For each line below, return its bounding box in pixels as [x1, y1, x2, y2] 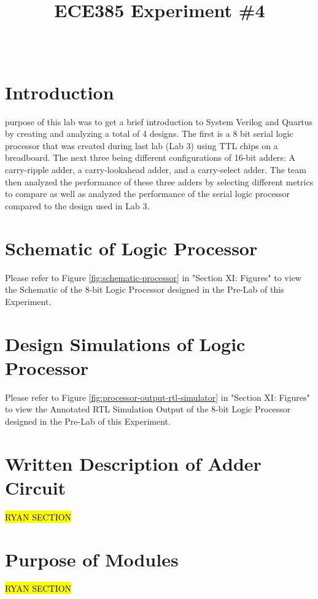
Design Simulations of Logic [5, 331, 246, 356]
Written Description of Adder [5, 450, 262, 476]
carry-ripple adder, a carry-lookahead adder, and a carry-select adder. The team [5, 163, 306, 176]
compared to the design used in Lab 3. [5, 199, 150, 212]
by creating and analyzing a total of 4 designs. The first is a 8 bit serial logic [5, 127, 293, 140]
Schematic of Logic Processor [5, 235, 258, 260]
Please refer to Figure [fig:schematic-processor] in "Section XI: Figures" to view [5, 271, 301, 284]
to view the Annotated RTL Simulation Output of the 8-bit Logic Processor [5, 403, 291, 415]
